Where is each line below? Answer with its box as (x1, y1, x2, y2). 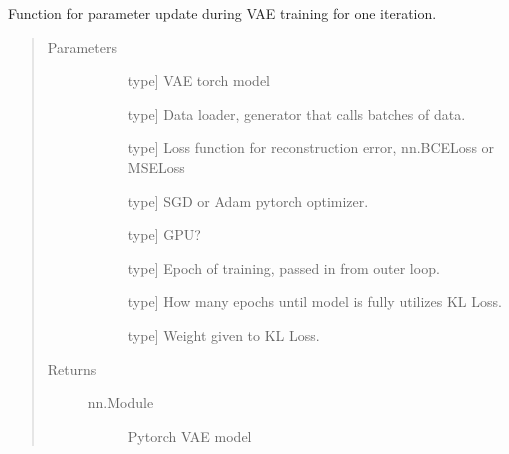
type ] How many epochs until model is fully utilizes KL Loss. (127, 291, 502, 312)
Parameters (47, 36, 117, 57)
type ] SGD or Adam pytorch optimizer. (127, 190, 369, 211)
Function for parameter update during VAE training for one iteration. (8, 3, 437, 23)
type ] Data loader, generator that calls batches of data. (127, 103, 466, 124)
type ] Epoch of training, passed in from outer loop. (127, 257, 440, 278)
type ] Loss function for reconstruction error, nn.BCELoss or (127, 137, 495, 158)
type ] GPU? (127, 224, 201, 245)
